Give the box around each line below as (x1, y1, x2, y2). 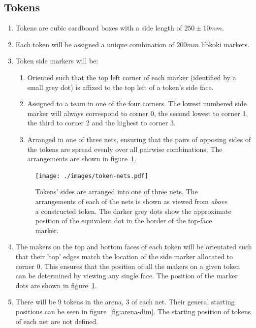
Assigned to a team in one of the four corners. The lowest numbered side (27, 98, 247, 109)
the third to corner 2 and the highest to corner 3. (27, 118, 176, 128)
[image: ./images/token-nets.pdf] (35, 172, 148, 179)
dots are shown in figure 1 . (15, 280, 97, 290)
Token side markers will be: (15, 56, 98, 66)
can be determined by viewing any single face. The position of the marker (15, 270, 238, 281)
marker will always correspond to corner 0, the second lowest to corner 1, (27, 108, 248, 118)
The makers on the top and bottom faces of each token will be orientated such (15, 241, 252, 252)
